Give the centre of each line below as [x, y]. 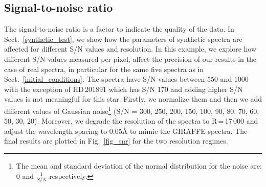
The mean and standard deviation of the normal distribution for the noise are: [139, 165]
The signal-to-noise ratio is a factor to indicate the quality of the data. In [119, 29]
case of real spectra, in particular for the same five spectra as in [104, 69]
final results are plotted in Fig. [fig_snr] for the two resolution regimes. [116, 141]
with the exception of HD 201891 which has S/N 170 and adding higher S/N [124, 89]
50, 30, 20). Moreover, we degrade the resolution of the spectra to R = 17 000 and [131, 121]
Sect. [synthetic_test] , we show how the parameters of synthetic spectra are [123, 39]
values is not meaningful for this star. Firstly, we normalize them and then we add [133, 99]
